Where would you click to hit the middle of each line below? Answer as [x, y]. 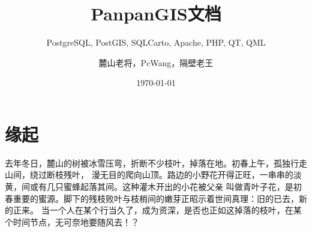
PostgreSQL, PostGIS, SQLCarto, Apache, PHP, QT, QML [156, 42]
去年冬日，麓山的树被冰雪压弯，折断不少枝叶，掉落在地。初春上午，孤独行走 [156, 163]
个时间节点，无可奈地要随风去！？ [72, 221]
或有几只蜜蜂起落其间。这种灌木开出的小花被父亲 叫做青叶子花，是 [161, 187]
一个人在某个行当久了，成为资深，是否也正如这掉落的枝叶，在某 [175, 210]
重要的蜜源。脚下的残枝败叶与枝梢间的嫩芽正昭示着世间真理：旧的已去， [156, 198]
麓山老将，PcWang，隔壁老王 [156, 62]
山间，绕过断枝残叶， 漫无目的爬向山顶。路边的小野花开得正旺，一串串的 [149, 175]
